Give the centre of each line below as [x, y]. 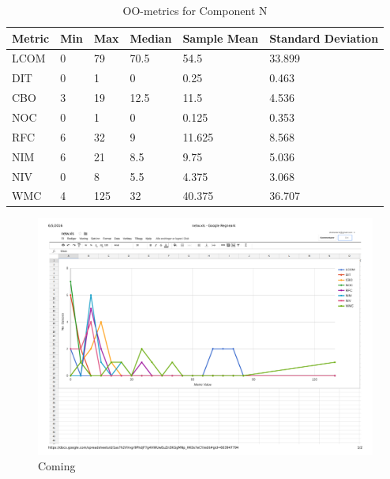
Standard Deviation [324, 38]
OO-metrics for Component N [195, 10]
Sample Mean [221, 38]
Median [151, 38]
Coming [57, 466]
